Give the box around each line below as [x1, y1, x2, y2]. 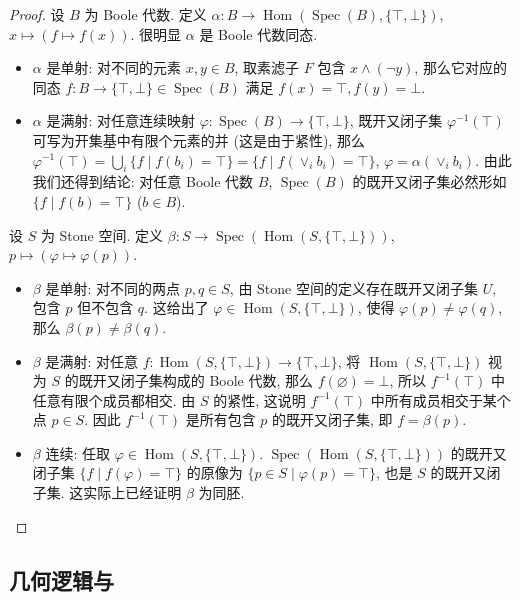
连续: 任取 [45, 442, 110, 463]
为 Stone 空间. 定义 [40, 224, 164, 245]
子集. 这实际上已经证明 [32, 482, 182, 503]
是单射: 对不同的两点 [45, 277, 180, 298]
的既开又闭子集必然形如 [352, 171, 507, 192]
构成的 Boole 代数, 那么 [162, 370, 314, 391]
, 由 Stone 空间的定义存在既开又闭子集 [229, 277, 478, 298]
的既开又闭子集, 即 [272, 409, 393, 430]
